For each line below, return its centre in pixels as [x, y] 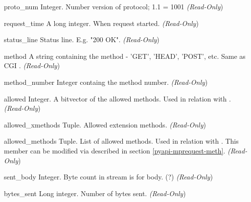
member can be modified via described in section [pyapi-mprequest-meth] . [115, 150]
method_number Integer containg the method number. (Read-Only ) [106, 82]
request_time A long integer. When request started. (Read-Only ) [101, 23]
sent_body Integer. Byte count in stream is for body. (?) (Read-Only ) [108, 177]
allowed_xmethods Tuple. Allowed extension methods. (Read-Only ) [105, 124]
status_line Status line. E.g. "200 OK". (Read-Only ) [82, 39]
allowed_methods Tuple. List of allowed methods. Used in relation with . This [121, 141]
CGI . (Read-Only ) [32, 65]
